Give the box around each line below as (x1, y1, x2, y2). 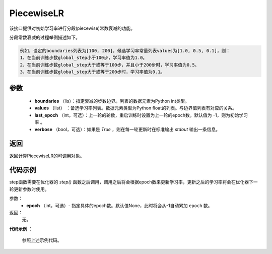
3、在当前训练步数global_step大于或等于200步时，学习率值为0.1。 (20, 69, 165, 75)
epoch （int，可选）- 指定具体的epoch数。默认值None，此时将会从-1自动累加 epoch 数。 (26, 202, 213, 209)
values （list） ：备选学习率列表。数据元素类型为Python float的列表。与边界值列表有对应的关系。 (34, 105, 237, 111)
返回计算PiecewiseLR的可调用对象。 (9, 153, 85, 159)
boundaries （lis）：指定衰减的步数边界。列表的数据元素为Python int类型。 (34, 98, 190, 104)
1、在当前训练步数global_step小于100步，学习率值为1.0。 (20, 55, 148, 60)
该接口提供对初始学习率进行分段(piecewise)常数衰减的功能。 (9, 25, 135, 31)
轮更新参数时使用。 (9, 186, 49, 192)
